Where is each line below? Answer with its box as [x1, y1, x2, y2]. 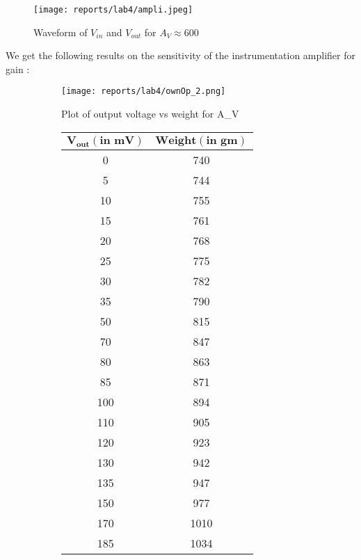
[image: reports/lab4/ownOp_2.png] [61, 86, 226, 97]
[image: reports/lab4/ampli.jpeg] [33, 5, 193, 15]
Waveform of [33, 24, 88, 39]
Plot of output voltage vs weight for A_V [61, 106, 239, 121]
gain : [6, 61, 30, 76]
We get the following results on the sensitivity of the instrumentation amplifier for [6, 48, 356, 63]
